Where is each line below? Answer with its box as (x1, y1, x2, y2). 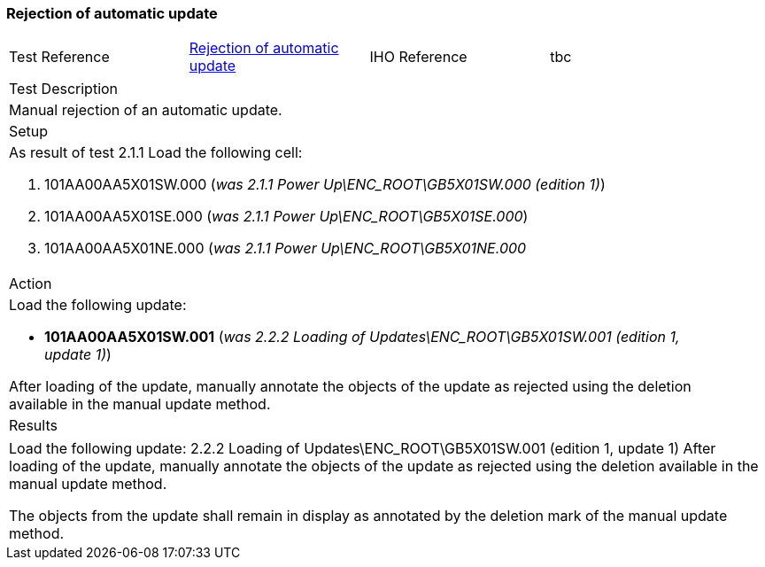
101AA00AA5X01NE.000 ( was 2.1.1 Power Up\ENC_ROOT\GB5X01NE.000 (44, 239, 527, 258)
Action (9, 275, 52, 293)
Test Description (9, 80, 119, 98)
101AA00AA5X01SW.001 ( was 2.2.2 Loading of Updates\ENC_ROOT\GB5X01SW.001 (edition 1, (44, 328, 680, 346)
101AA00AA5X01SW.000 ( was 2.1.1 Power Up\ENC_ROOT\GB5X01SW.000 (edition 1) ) (44, 175, 606, 194)
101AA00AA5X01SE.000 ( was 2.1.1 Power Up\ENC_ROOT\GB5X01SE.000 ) (44, 207, 529, 226)
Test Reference (9, 48, 110, 66)
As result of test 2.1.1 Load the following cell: (9, 144, 303, 162)
